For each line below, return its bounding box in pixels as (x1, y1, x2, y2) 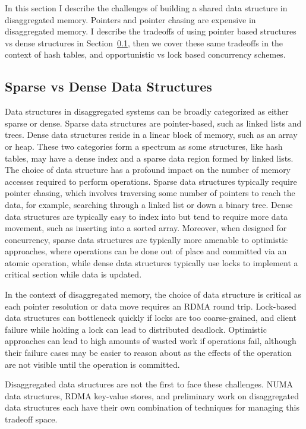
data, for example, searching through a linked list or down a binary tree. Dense (5, 198, 293, 210)
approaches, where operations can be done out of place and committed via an (5, 245, 287, 257)
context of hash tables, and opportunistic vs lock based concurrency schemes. (5, 48, 286, 61)
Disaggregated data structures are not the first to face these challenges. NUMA (5, 378, 293, 390)
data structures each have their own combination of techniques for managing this (5, 401, 299, 414)
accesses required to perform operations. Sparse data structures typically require (5, 175, 297, 187)
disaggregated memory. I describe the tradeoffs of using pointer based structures (5, 25, 296, 37)
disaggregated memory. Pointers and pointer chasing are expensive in (5, 13, 256, 26)
